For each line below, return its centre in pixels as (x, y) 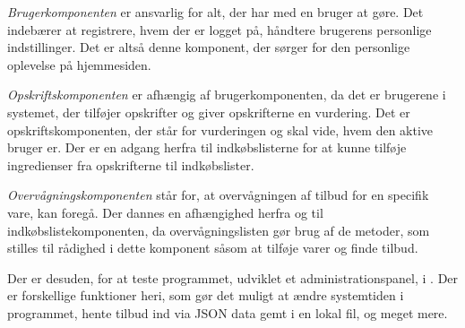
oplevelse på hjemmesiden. (79, 64)
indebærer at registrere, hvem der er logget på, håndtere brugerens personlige (220, 29)
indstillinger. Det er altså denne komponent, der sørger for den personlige (209, 47)
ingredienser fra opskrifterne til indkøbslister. (131, 164)
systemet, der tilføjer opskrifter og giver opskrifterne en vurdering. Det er (209, 112)
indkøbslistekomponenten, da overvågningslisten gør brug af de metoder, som (219, 230)
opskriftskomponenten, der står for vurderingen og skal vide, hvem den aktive (220, 129)
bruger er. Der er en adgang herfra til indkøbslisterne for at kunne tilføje (207, 147)
